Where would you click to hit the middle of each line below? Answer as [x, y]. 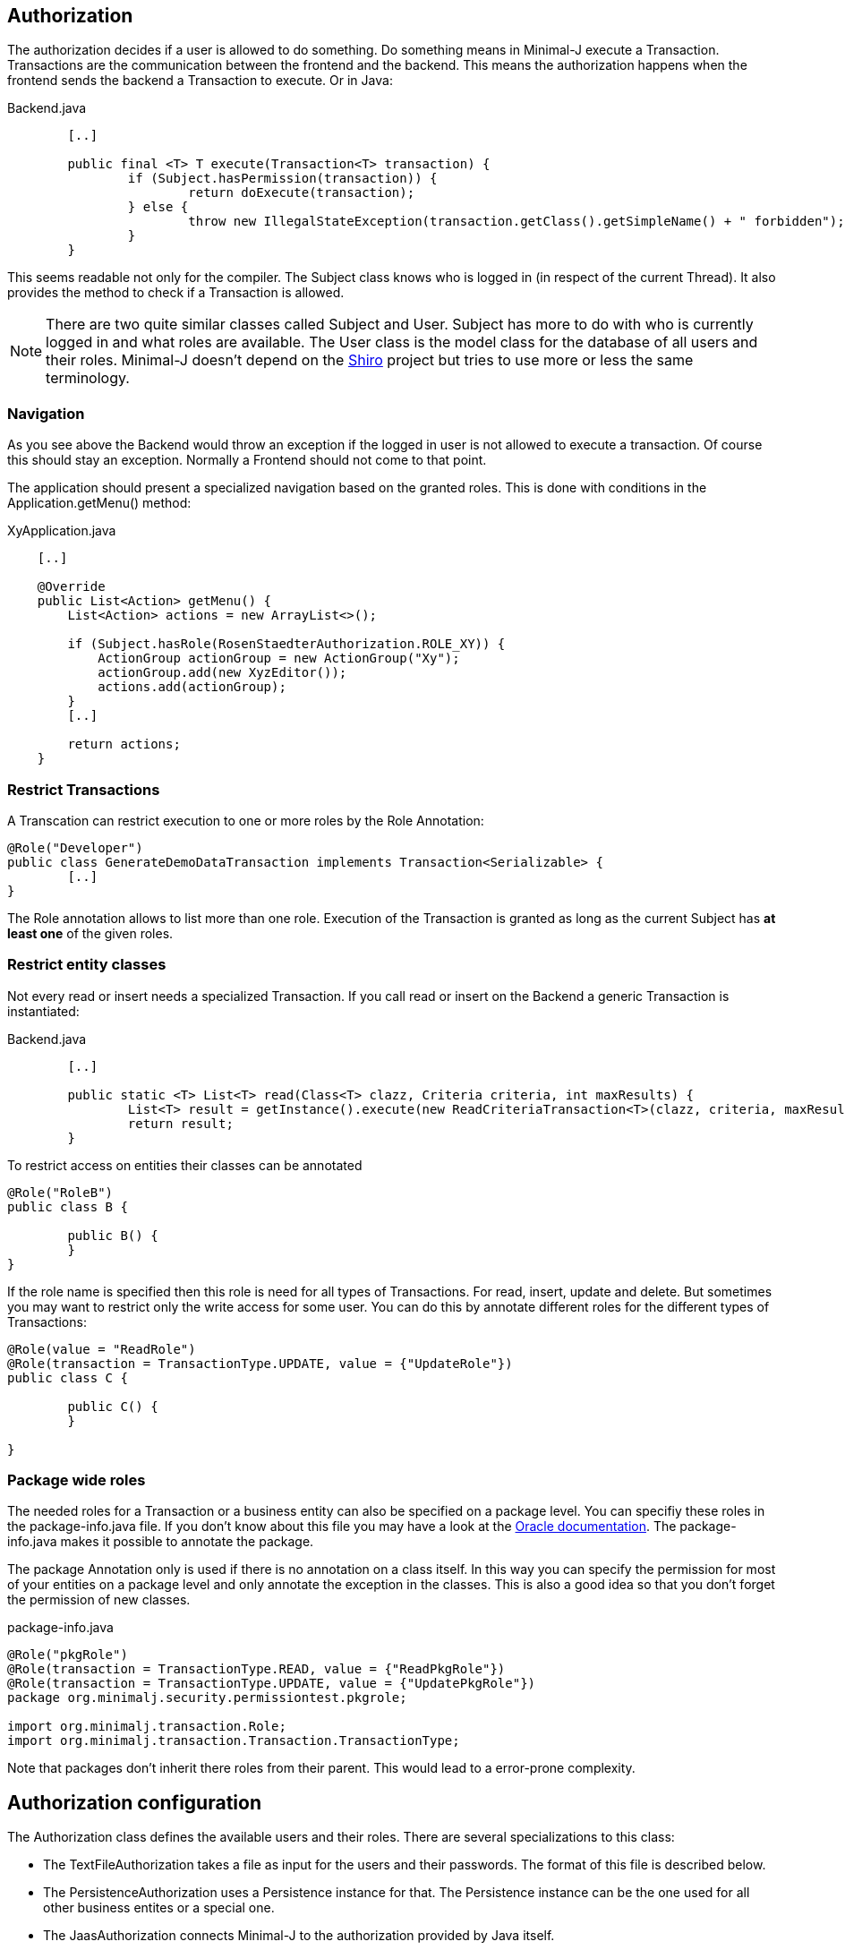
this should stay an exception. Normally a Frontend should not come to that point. [247, 460]
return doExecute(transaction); [302, 193]
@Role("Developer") [75, 847]
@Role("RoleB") [60, 1192]
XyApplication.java [62, 531]
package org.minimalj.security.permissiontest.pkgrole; [207, 1698]
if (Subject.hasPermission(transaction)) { [282, 179]
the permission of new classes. [99, 1600]
